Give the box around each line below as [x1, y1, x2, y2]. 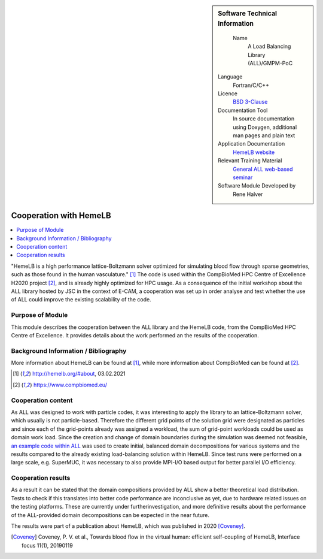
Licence [218, 90, 237, 97]
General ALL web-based [233, 165, 293, 173]
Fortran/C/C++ [233, 81, 269, 89]
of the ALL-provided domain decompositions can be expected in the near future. [11, 511, 209, 518]
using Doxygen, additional [233, 123, 297, 131]
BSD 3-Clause [233, 98, 268, 105]
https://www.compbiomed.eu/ [33, 381, 108, 388]
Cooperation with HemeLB [11, 210, 111, 221]
